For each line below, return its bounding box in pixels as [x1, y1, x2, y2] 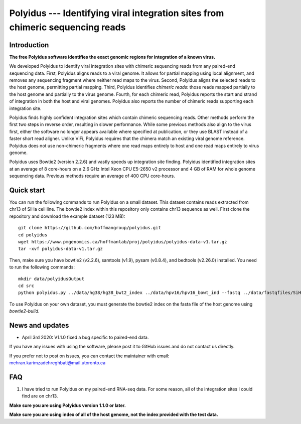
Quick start [9, 186, 45, 194]
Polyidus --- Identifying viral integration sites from [9, 8, 224, 19]
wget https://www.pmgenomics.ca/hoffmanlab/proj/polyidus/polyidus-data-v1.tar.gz [18, 239, 227, 244]
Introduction [9, 41, 49, 49]
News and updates [9, 321, 69, 330]
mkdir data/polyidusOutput [18, 276, 85, 281]
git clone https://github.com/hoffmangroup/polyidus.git [18, 225, 162, 231]
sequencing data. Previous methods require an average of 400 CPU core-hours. [9, 173, 175, 179]
